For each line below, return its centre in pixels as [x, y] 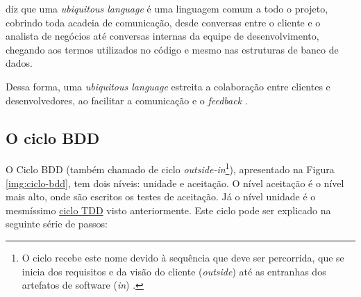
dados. [19, 63]
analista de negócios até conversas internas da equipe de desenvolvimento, [162, 36]
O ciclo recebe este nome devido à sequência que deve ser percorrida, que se [183, 257]
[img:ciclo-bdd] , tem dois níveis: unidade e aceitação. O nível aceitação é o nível [175, 183]
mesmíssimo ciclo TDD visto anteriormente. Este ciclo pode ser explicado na [168, 210]
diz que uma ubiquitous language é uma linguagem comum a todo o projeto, [167, 8]
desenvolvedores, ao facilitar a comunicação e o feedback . [127, 100]
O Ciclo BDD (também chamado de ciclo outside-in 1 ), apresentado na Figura [170, 168]
